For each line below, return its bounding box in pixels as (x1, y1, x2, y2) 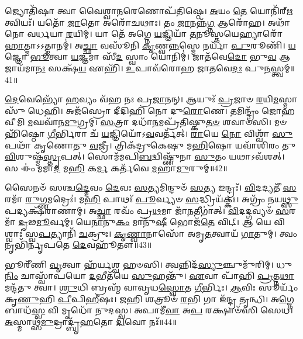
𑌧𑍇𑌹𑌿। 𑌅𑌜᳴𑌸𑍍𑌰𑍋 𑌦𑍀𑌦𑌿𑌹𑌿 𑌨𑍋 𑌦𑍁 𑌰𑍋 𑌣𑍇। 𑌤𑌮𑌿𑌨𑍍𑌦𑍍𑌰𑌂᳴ (27, 104, 259, 116)
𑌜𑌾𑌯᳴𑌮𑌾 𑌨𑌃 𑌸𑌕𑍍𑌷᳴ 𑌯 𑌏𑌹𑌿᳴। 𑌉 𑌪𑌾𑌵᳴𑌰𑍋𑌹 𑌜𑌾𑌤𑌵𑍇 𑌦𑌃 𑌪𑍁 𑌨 (5, 61, 271, 74)
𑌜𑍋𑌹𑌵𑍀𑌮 (261, 104, 295, 116)
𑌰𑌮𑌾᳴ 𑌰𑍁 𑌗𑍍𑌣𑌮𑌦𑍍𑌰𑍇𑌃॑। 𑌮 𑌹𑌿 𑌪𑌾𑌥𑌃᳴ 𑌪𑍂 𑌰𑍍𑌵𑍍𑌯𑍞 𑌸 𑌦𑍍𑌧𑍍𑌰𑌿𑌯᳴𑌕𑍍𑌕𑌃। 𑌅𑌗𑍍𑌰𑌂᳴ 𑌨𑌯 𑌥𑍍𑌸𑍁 (5, 192, 298, 205)
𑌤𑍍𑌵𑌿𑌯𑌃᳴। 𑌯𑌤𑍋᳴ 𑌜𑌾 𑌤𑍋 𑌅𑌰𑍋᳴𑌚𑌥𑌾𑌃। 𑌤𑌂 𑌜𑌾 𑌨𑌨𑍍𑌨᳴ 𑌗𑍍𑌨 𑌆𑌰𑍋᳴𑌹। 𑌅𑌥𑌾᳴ (5, 16, 291, 28)
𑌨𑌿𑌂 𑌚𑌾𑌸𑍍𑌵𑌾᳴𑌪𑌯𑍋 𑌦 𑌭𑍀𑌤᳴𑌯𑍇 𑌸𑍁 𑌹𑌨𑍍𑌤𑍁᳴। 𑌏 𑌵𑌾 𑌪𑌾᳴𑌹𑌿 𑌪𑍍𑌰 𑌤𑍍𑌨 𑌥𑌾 (5, 269, 295, 282)
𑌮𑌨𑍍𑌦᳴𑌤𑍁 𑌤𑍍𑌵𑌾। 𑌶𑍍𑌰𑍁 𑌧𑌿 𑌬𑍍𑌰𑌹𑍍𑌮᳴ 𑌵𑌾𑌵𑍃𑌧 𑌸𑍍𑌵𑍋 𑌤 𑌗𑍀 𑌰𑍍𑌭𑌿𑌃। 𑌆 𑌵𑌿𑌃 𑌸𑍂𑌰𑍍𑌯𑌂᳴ (5, 281, 298, 293)
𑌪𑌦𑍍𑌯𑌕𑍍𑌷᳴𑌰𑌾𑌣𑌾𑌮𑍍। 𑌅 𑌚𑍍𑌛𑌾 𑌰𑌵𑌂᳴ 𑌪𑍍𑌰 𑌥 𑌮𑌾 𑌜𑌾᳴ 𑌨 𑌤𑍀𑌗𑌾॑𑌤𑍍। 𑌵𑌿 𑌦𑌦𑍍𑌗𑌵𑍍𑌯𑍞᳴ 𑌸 (5, 204, 290, 216)
